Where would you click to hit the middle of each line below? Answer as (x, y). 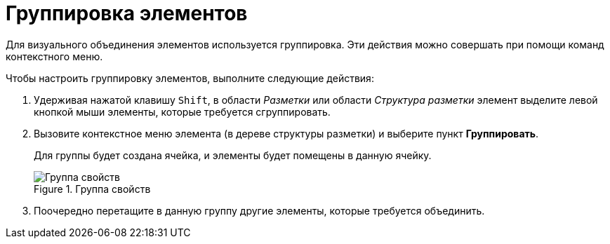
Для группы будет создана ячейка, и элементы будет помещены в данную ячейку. (233, 155)
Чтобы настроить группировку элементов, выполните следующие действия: (190, 78)
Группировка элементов (127, 13)
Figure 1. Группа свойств (92, 189)
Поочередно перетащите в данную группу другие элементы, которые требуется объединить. (259, 210)
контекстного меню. (54, 56)
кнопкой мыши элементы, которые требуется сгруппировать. (182, 111)
